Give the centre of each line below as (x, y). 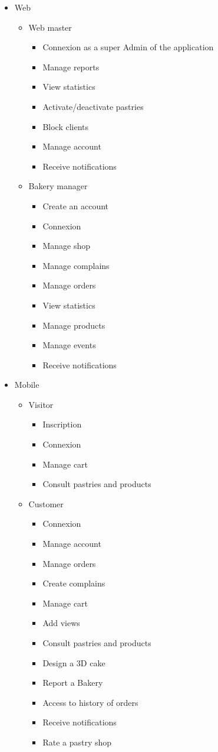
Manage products (74, 325)
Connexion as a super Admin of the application (128, 47)
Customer (46, 503)
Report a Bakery (73, 683)
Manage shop (66, 246)
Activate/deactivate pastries (93, 106)
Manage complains (76, 265)
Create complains (74, 583)
